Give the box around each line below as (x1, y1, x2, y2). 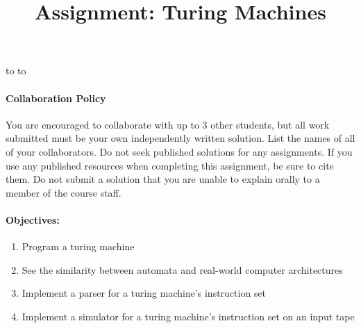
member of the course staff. (6, 185, 121, 199)
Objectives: (6, 212, 60, 227)
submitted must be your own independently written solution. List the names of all (6, 131, 355, 145)
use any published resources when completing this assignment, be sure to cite (6, 158, 334, 172)
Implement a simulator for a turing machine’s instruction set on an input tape (22, 309, 355, 323)
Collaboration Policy (6, 90, 106, 105)
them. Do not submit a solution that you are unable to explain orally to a (6, 172, 320, 186)
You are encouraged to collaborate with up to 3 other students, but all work (6, 117, 330, 131)
